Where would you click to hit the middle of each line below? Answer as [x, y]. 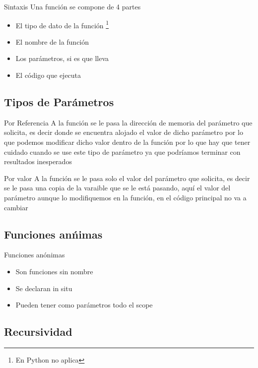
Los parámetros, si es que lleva [62, 58]
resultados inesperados [38, 161]
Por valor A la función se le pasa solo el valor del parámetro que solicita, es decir [127, 178]
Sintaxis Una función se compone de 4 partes [72, 6]
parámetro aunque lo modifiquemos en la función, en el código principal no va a [125, 197]
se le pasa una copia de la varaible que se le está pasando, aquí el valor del [117, 188]
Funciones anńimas [53, 234]
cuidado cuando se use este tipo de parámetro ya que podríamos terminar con [122, 152]
